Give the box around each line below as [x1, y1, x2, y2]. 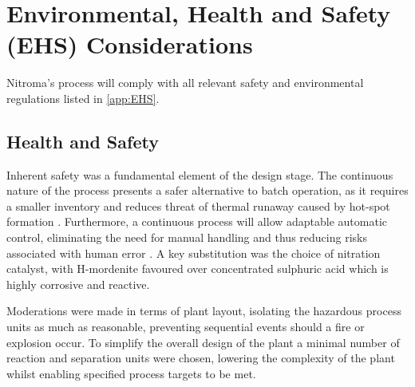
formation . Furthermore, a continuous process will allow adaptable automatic [6, 213, 388, 230]
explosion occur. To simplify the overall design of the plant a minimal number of [6, 334, 400, 350]
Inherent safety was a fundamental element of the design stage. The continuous [6, 166, 393, 183]
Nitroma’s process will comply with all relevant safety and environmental [6, 74, 364, 91]
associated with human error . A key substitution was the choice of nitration [6, 244, 381, 261]
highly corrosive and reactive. [6, 275, 150, 292]
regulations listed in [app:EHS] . [6, 89, 160, 106]
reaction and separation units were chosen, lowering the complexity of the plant [6, 349, 395, 366]
